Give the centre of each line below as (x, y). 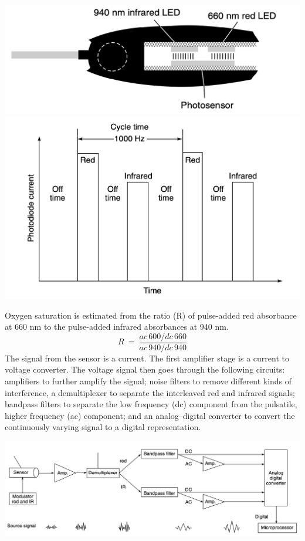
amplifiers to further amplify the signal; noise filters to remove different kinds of (148, 381)
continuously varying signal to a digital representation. (103, 427)
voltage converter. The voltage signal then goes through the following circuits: (145, 369)
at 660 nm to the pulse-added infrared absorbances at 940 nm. (117, 327)
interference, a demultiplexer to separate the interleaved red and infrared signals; (150, 392)
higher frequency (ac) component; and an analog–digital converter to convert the (150, 415)
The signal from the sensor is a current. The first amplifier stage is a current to (147, 358)
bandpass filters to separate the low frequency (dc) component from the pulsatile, (151, 404)
